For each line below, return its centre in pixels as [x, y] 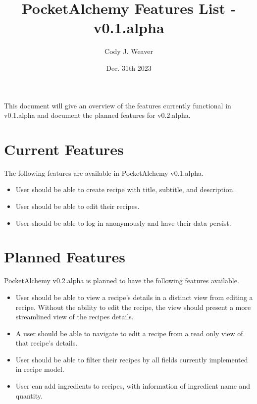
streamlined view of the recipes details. [75, 317]
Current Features [64, 149]
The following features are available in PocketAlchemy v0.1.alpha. [104, 173]
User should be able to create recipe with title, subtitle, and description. [125, 189]
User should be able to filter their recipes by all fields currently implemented [132, 359]
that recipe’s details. [47, 343]
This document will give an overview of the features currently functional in [118, 105]
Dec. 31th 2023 [129, 68]
